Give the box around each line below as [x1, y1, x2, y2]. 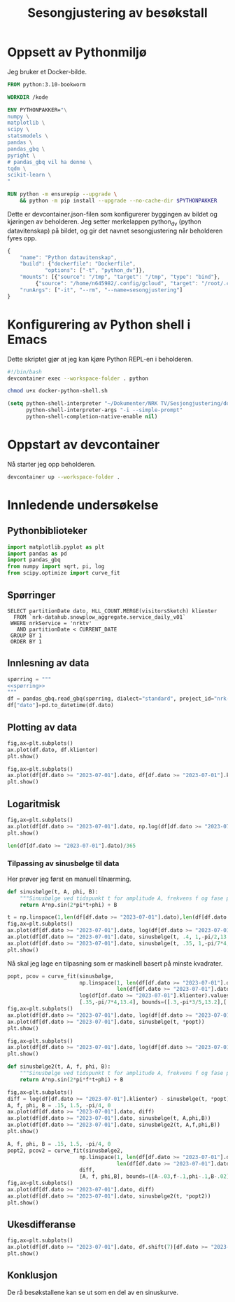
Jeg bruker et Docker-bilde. [7, 67, 87, 76]
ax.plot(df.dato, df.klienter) [7, 746, 99, 753]
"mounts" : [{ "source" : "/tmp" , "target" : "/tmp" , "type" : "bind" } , [20, 273, 221, 281]
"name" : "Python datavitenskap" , [20, 254, 117, 261]
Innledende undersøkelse [7, 497, 159, 513]
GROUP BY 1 [10, 632, 42, 639]
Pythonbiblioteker [7, 525, 87, 537]
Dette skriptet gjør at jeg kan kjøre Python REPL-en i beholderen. [7, 355, 194, 363]
